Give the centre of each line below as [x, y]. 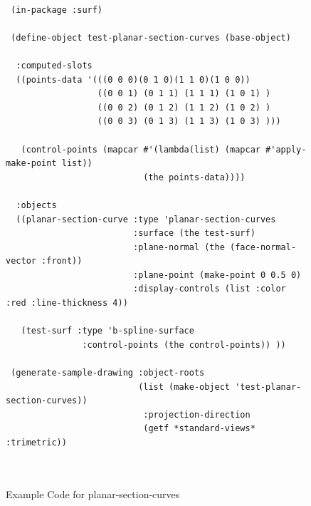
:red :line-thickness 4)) [67, 303]
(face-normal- [263, 247]
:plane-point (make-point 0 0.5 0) [217, 275]
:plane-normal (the [179, 247]
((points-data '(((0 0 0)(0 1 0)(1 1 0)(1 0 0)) [133, 79]
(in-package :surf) [57, 10]
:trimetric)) [36, 443]
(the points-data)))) [194, 177]
